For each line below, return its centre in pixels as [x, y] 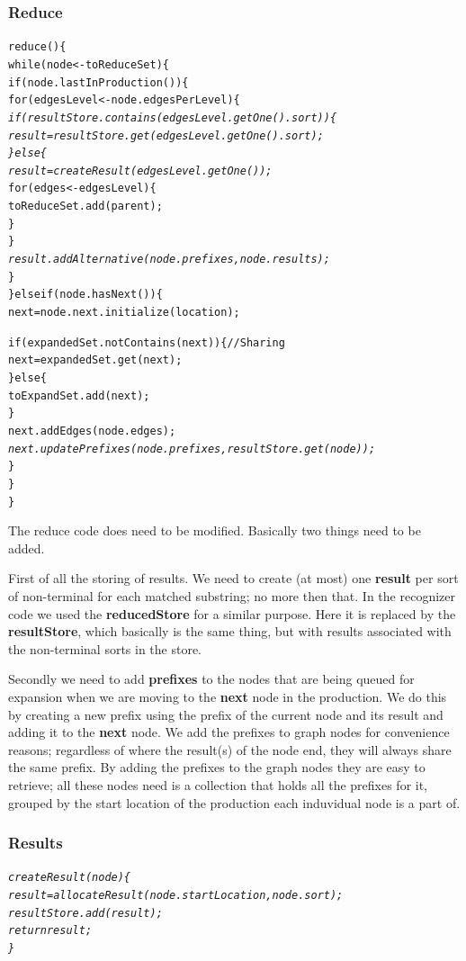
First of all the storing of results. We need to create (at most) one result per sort [233, 578]
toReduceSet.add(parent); [85, 207]
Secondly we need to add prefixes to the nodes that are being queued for [211, 679]
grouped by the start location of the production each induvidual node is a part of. [234, 802]
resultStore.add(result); [85, 913]
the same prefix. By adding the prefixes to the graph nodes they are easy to [217, 767]
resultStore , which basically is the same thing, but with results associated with [230, 631]
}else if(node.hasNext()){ [85, 295]
